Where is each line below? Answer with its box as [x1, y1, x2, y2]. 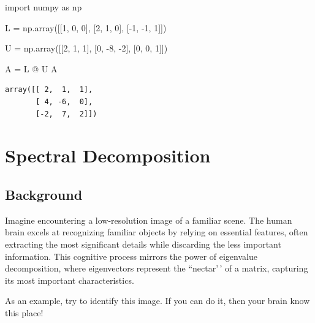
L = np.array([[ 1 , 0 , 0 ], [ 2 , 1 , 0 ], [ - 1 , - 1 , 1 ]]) [5, 21, 167, 34]
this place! [5, 306, 44, 319]
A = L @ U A [5, 62, 58, 75]
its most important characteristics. [5, 273, 134, 286]
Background [5, 184, 83, 203]
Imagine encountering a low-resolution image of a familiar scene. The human [5, 213, 292, 226]
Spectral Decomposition [5, 143, 211, 168]
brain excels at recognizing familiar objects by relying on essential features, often [5, 226, 308, 238]
